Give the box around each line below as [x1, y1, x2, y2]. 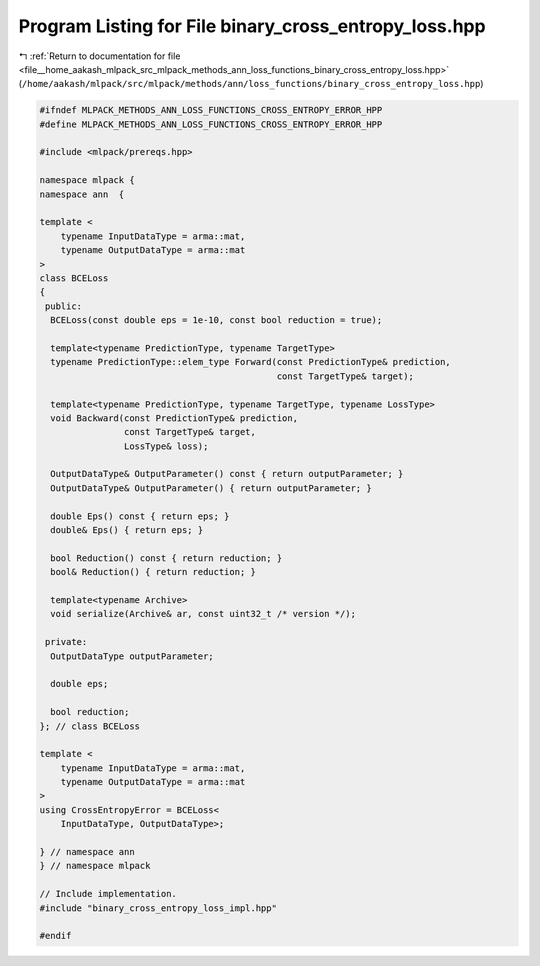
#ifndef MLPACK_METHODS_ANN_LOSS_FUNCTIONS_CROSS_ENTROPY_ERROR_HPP [39, 105, 383, 116]
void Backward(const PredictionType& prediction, [50, 412, 299, 424]
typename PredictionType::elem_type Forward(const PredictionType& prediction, [50, 356, 452, 368]
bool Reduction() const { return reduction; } [50, 552, 283, 564]
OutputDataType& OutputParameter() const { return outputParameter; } [50, 468, 404, 480]
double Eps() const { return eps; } [50, 510, 230, 522]
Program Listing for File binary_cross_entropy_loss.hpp [18, 15, 486, 37]
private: [45, 636, 88, 648]
